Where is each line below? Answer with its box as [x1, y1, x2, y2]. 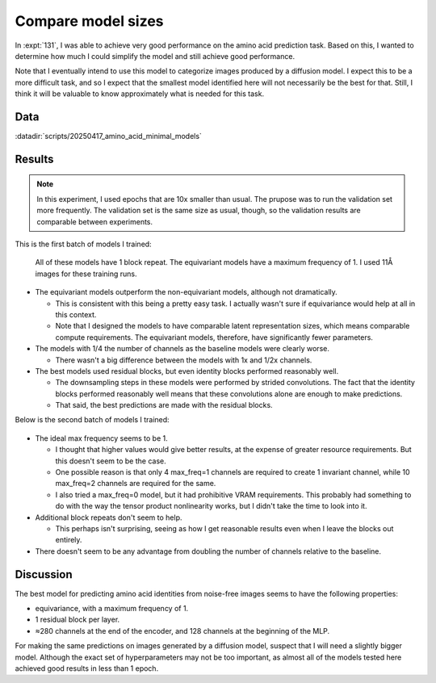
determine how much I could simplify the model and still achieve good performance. [15, 51, 295, 61]
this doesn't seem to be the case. [55, 456, 166, 466]
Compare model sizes [15, 12, 165, 30]
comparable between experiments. [36, 216, 153, 226]
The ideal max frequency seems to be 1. [35, 433, 169, 443]
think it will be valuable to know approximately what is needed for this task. [15, 89, 265, 98]
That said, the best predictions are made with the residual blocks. [55, 400, 274, 410]
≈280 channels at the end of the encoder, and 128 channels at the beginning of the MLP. [35, 626, 330, 635]
